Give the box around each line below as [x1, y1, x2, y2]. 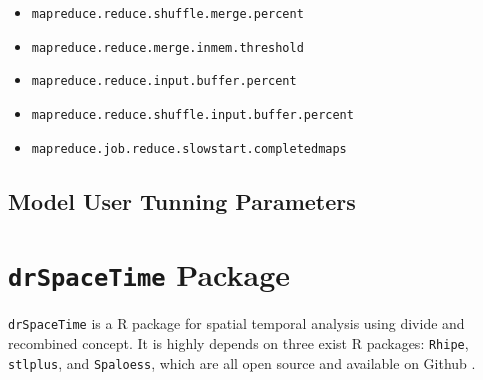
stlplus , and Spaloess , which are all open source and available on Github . [8, 352, 476, 373]
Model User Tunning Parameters [8, 185, 356, 216]
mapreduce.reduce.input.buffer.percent [31, 74, 297, 89]
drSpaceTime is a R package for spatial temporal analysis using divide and [8, 313, 465, 334]
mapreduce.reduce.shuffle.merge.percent [31, 7, 304, 21]
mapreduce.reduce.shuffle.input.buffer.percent [31, 107, 354, 122]
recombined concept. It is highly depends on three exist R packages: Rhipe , [8, 332, 469, 353]
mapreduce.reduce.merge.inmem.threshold [31, 40, 304, 55]
